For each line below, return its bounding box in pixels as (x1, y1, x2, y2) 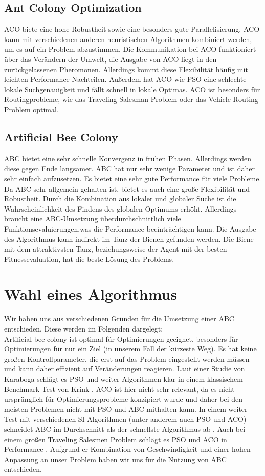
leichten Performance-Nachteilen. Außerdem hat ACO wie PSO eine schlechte (4, 74, 247, 85)
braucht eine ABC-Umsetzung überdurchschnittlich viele (4, 213, 181, 224)
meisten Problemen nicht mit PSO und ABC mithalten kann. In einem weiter (4, 403, 248, 414)
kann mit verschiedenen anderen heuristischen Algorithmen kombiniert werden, (4, 33, 252, 44)
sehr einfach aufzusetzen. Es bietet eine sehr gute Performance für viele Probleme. (4, 173, 261, 183)
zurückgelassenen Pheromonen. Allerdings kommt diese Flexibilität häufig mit (4, 64, 248, 74)
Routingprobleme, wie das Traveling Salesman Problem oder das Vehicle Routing (4, 94, 258, 105)
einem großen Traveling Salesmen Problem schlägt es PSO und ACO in (4, 433, 227, 444)
